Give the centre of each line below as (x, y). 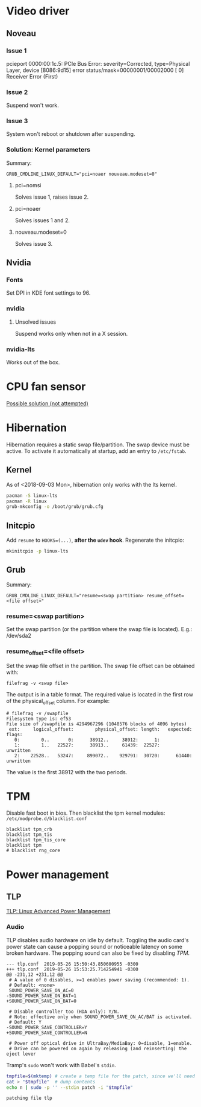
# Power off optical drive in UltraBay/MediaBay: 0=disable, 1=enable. (100, 1043)
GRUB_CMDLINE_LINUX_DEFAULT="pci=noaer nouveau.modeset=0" (82, 174)
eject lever (21, 1054)
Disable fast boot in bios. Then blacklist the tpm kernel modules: (86, 813)
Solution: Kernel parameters (48, 150)
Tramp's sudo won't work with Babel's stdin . (61, 1065)
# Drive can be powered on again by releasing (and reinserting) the (98, 1048)
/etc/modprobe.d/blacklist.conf (47, 819)
